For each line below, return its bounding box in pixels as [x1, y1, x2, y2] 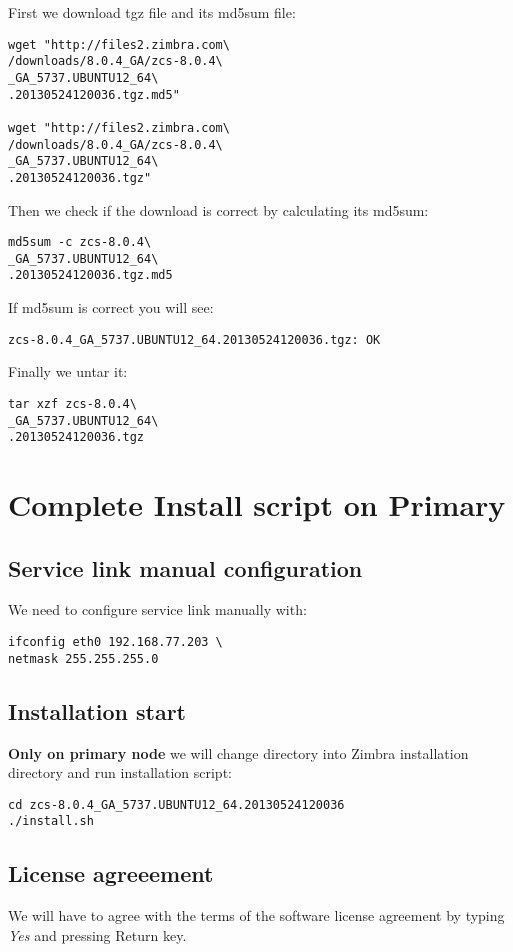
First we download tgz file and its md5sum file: [8, 2, 296, 22]
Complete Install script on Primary [8, 484, 506, 525]
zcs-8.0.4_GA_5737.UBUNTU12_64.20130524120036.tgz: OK [8, 332, 381, 347]
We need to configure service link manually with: [8, 599, 307, 620]
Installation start [8, 695, 186, 726]
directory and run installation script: [8, 762, 232, 783]
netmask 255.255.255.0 [8, 651, 159, 666]
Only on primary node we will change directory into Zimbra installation [8, 742, 469, 763]
